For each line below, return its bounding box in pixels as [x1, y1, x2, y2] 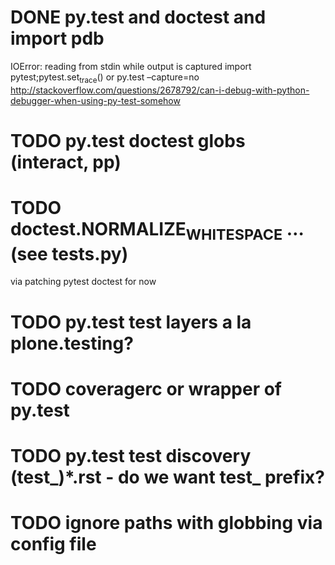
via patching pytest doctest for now [10, 276, 157, 288]
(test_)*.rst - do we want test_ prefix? [10, 466, 325, 489]
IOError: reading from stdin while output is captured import [10, 60, 252, 72]
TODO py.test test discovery [10, 445, 252, 468]
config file [10, 533, 97, 556]
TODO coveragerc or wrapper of [10, 377, 282, 400]
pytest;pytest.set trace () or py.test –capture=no [10, 71, 200, 85]
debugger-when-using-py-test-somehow [10, 94, 181, 106]
